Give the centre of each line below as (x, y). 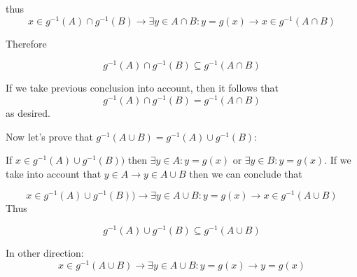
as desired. (28, 113)
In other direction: (45, 253)
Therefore (26, 43)
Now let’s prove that (49, 136)
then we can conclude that (246, 173)
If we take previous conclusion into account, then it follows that (142, 88)
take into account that (54, 173)
